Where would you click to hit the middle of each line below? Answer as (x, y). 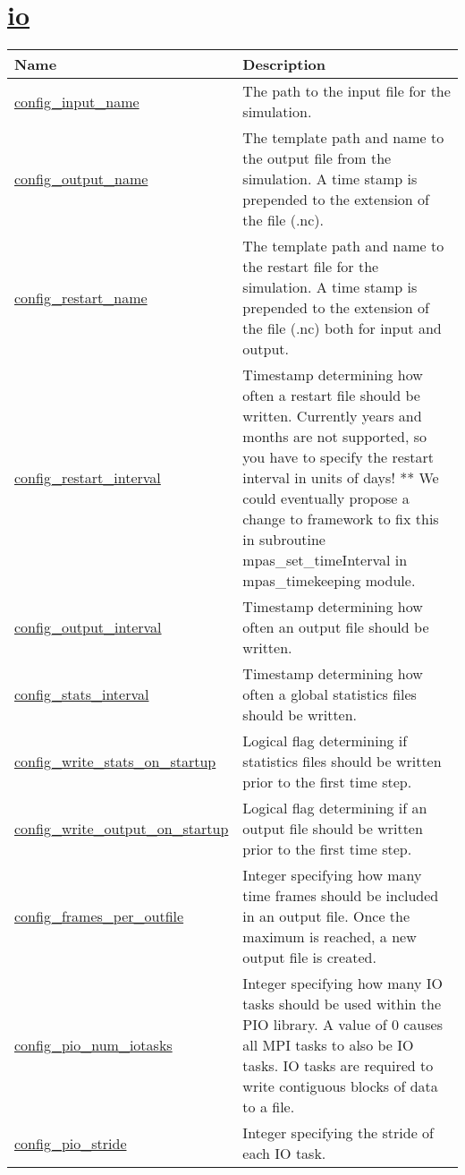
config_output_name (81, 179)
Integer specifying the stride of (338, 1133)
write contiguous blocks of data (340, 1086)
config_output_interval (88, 627)
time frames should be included (341, 896)
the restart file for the (311, 267)
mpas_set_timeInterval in (325, 560)
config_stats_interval (82, 694)
